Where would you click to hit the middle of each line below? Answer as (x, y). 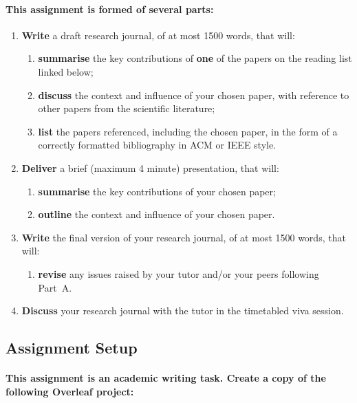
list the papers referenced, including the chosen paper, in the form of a (188, 131)
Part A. (55, 287)
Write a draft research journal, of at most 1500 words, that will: (158, 35)
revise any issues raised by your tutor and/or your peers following (178, 273)
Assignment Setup (72, 348)
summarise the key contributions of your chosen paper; (157, 191)
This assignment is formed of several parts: (110, 9)
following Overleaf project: (70, 391)
